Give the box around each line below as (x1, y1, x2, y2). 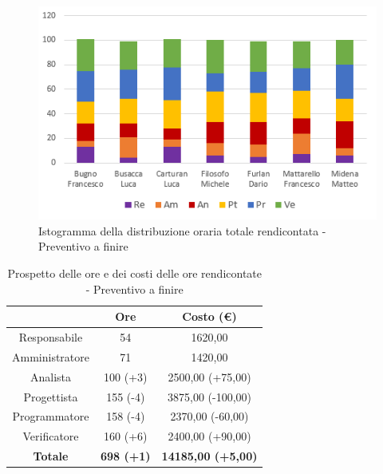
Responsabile (18, 328, 83, 345)
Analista (30, 368, 72, 385)
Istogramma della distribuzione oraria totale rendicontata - (38, 222, 326, 239)
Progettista (23, 388, 78, 405)
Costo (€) (182, 308, 237, 325)
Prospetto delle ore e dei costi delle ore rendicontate (7, 264, 263, 281)
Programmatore (12, 408, 89, 425)
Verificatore (22, 428, 79, 444)
